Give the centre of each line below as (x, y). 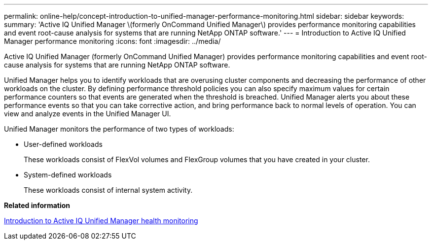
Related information (37, 205)
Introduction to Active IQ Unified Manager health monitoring (101, 221)
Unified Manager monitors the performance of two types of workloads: (119, 129)
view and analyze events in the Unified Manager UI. (88, 114)
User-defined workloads (63, 144)
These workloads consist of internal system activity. (108, 190)
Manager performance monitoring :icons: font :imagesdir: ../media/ (112, 41)
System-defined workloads (68, 175)
